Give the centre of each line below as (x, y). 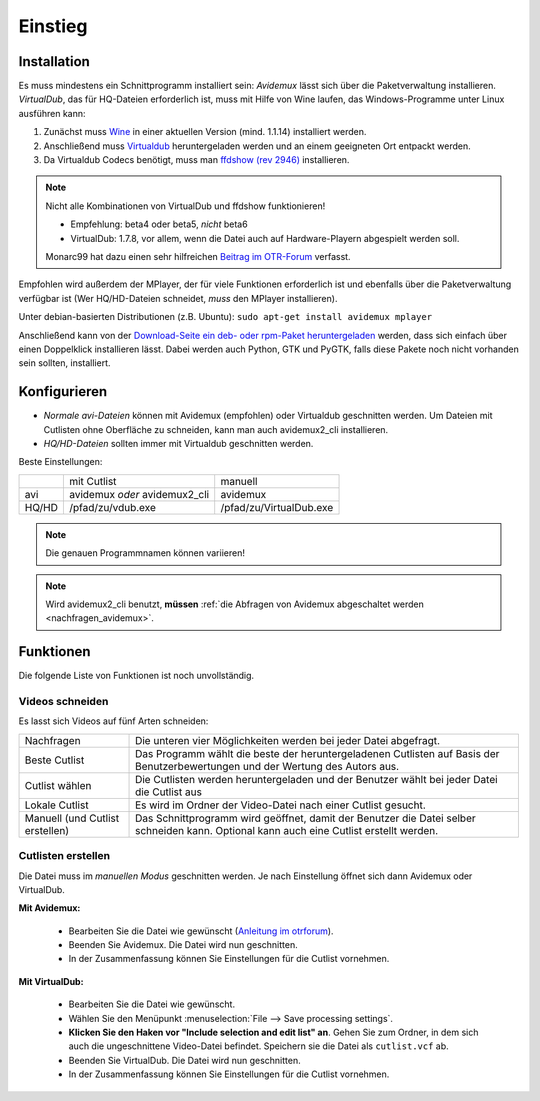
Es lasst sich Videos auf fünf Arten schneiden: (113, 721)
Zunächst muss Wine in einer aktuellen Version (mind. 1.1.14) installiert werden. (205, 132)
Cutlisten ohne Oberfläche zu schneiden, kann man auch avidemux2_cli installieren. (216, 429)
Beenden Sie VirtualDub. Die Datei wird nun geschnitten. (184, 1060)
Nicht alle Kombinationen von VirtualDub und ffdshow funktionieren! (185, 206)
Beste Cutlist (54, 760)
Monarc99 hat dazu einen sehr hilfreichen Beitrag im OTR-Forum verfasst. (198, 256)
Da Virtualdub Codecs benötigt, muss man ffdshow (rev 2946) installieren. (196, 160)
